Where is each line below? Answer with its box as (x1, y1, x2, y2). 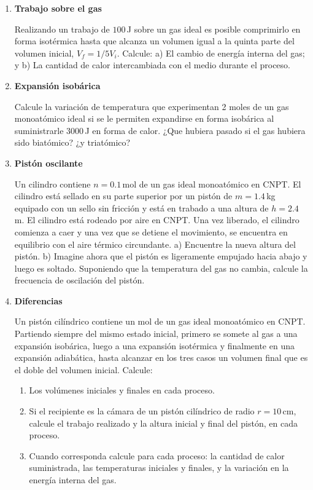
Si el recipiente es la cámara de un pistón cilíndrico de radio (29, 405, 255, 417)
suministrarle (14, 124, 64, 136)
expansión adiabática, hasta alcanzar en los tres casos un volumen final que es (14, 351, 308, 364)
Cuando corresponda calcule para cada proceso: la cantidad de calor (29, 449, 285, 462)
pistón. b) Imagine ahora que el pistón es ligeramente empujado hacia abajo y (14, 250, 307, 263)
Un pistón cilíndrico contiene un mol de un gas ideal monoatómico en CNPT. (14, 315, 306, 328)
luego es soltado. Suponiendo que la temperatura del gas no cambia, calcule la (14, 261, 308, 274)
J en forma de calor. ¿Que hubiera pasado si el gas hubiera (85, 124, 306, 136)
